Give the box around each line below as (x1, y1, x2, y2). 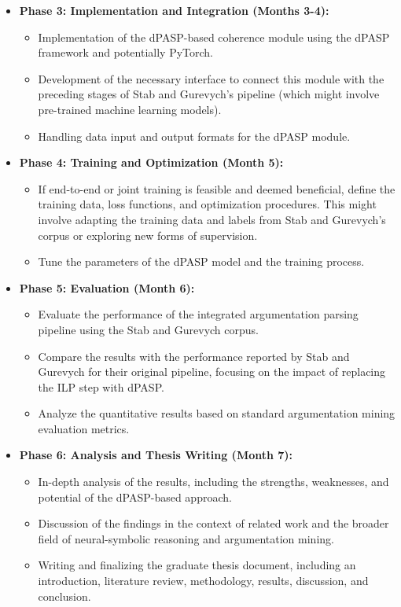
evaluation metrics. (38, 420, 130, 436)
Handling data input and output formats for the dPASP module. (38, 127, 351, 144)
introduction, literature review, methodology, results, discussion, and (38, 572, 369, 589)
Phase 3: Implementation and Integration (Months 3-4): (19, 2, 329, 18)
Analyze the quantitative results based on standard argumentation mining (38, 405, 395, 421)
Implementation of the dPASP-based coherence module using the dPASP (38, 28, 390, 45)
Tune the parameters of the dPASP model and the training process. (38, 253, 365, 270)
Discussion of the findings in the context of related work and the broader (38, 515, 389, 532)
